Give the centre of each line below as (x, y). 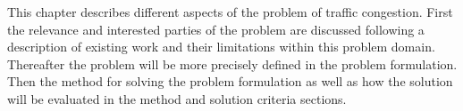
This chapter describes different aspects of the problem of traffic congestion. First (230, 12)
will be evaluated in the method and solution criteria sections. (177, 98)
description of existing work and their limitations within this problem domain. (221, 47)
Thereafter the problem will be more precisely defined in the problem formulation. (232, 63)
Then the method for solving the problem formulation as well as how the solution (230, 81)
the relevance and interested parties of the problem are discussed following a (216, 29)
